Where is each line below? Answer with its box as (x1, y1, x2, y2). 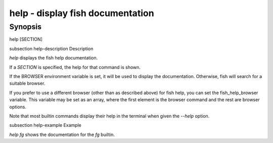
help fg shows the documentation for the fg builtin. (9, 131, 115, 137)
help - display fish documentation (9, 8, 154, 19)
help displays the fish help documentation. (9, 55, 98, 61)
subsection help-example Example (9, 122, 82, 128)
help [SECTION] (9, 36, 43, 42)
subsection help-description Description (9, 45, 94, 51)
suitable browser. (9, 81, 45, 87)
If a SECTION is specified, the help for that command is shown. (9, 64, 141, 70)
